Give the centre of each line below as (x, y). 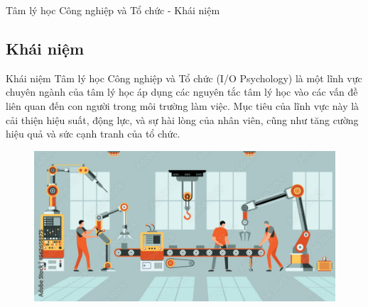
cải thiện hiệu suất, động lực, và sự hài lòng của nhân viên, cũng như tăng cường (182, 119)
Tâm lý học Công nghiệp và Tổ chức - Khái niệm (113, 10)
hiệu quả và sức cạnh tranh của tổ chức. (93, 134)
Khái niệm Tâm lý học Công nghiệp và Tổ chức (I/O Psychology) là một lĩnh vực (184, 78)
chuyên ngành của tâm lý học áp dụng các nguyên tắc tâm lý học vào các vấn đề (182, 92)
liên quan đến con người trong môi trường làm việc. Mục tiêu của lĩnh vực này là (183, 105)
